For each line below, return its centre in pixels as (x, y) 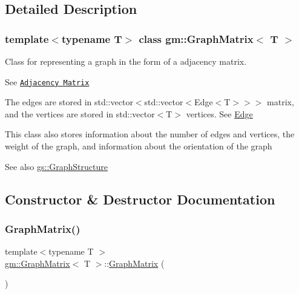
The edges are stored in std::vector (69, 102)
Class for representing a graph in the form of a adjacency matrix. (126, 61)
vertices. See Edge (219, 113)
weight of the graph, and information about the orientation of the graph (139, 146)
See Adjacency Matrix (47, 81)
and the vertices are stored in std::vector (80, 113)
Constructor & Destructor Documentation (140, 199)
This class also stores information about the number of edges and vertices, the (150, 134)
